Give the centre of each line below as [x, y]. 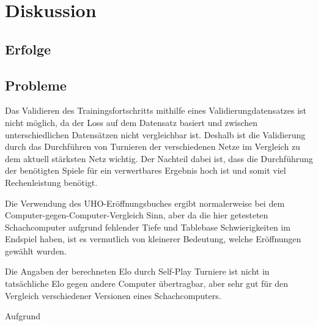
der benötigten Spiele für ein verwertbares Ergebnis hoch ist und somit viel [146, 170]
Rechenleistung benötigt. [51, 182]
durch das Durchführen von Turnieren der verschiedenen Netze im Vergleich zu [153, 146]
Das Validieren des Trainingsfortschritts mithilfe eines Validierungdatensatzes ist [156, 110]
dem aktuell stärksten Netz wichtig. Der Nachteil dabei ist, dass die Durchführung [159, 158]
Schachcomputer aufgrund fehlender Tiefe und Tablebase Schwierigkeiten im [148, 227]
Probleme [36, 85]
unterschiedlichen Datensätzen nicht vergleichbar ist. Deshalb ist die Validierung [155, 134]
